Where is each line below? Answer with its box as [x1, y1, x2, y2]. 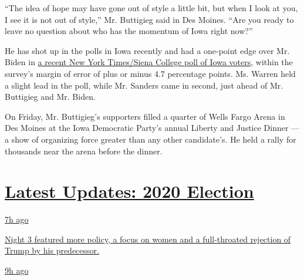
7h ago [5, 213, 29, 225]
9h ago [5, 264, 29, 276]
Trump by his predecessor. [5, 244, 99, 257]
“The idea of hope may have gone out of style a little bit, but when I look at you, [5, 2, 298, 14]
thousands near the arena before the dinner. [5, 144, 163, 157]
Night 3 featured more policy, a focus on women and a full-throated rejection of [5, 232, 291, 245]
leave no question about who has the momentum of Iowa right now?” [5, 25, 253, 37]
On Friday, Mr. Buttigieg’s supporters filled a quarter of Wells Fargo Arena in [5, 110, 285, 122]
